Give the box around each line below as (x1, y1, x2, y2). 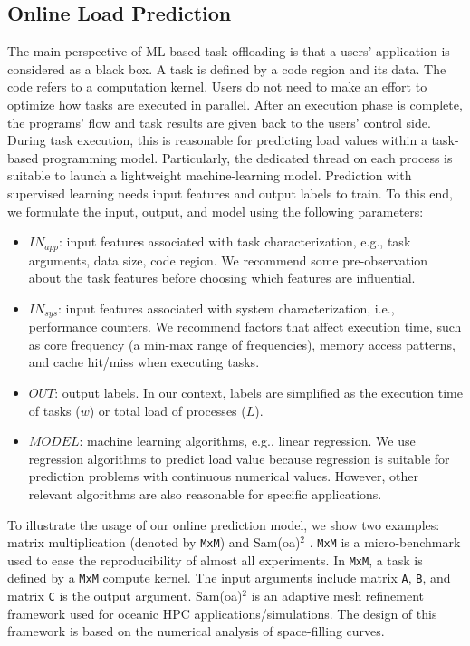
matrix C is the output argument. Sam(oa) (7, 586, 243, 605)
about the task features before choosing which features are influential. (28, 268, 416, 287)
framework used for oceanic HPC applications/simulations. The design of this (7, 603, 437, 622)
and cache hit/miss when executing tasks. (28, 352, 260, 371)
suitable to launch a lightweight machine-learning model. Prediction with (7, 166, 412, 185)
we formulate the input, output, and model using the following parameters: (7, 201, 424, 220)
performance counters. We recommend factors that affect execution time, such (28, 317, 462, 336)
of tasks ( (28, 400, 81, 419)
